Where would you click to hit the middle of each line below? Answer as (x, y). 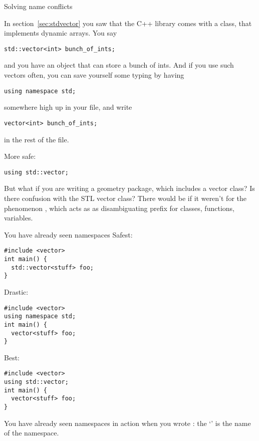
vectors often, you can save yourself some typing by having (94, 75)
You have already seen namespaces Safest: (68, 234)
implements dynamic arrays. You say (61, 33)
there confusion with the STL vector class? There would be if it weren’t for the (125, 198)
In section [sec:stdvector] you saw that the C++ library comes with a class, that (128, 23)
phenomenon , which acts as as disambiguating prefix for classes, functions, (119, 208)
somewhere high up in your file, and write (68, 107)
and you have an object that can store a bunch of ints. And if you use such (119, 65)
